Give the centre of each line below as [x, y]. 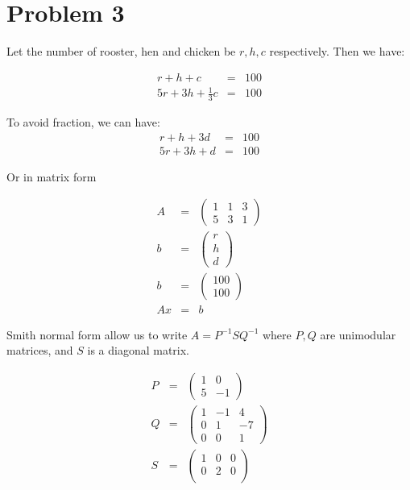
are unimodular [358, 334]
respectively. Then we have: [337, 51]
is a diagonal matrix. [139, 350]
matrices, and [40, 350]
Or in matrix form [52, 176]
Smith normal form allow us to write [97, 334]
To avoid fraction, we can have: [83, 122]
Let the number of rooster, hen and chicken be [121, 51]
